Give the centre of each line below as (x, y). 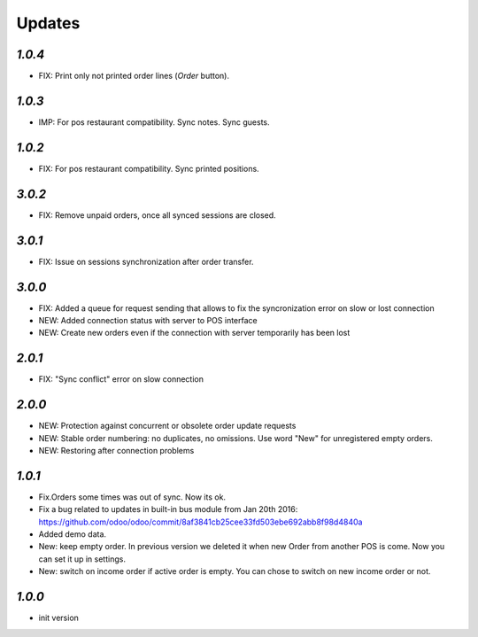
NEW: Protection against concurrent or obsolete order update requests (167, 426)
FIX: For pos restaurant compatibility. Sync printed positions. (149, 168)
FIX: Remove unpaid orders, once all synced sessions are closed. (157, 215)
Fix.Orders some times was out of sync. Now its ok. (132, 497)
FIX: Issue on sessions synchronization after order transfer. (146, 261)
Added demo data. (72, 534)
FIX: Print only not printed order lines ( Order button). (134, 76)
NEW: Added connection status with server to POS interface (148, 320)
